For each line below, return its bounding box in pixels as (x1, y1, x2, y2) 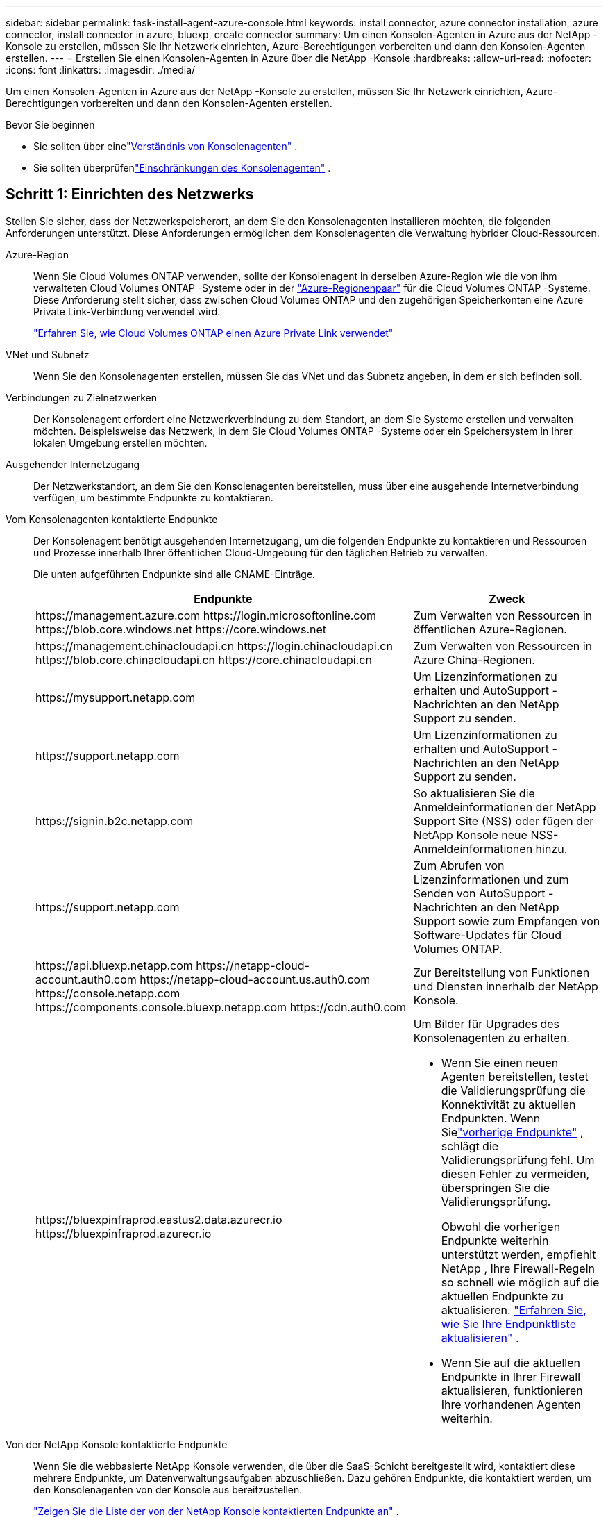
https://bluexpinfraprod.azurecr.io (35, 1226, 212, 1241)
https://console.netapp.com (35, 986, 180, 1000)
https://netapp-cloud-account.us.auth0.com (140, 972, 371, 986)
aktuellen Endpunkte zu (441, 1288, 564, 1303)
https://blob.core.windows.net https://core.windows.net (35, 622, 327, 636)
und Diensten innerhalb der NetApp (413, 979, 598, 993)
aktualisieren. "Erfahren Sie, (441, 1302, 586, 1317)
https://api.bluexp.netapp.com (35, 958, 193, 972)
